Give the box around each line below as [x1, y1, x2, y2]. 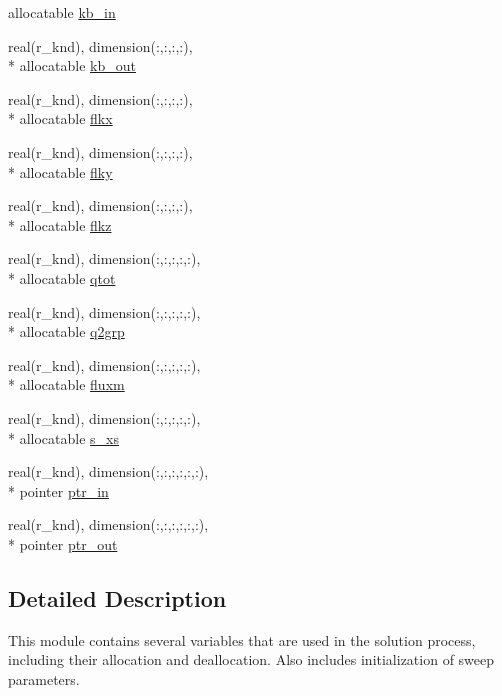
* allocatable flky [8, 161, 113, 182]
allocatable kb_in [8, 2, 116, 22]
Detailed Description [8, 582, 227, 613]
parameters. [8, 668, 80, 689]
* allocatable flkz [8, 214, 112, 235]
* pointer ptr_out [8, 533, 118, 554]
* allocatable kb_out [8, 55, 136, 76]
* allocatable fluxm [8, 374, 125, 395]
